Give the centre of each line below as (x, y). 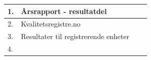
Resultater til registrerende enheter (75, 36)
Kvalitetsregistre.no (51, 24)
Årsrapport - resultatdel (64, 11)
